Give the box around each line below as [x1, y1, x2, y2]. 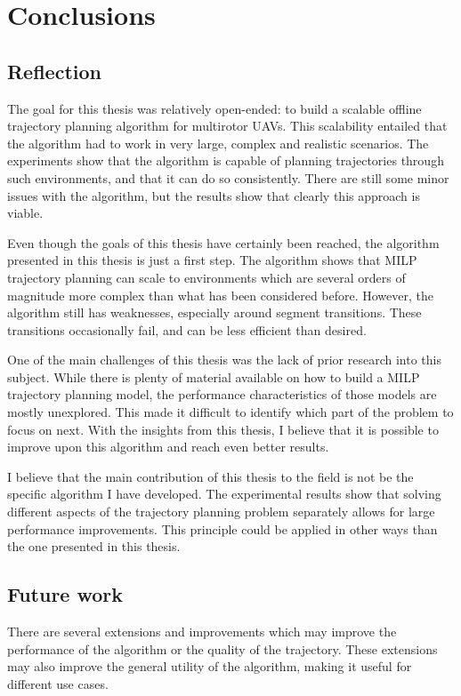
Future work [7, 580, 124, 608]
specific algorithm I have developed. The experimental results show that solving [7, 484, 441, 503]
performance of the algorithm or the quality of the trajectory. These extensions [7, 639, 438, 658]
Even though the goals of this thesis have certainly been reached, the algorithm [7, 233, 440, 252]
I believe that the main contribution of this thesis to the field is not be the [7, 467, 414, 485]
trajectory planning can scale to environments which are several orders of [7, 268, 406, 286]
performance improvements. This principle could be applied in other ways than [7, 519, 438, 538]
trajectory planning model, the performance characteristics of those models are [7, 385, 437, 404]
